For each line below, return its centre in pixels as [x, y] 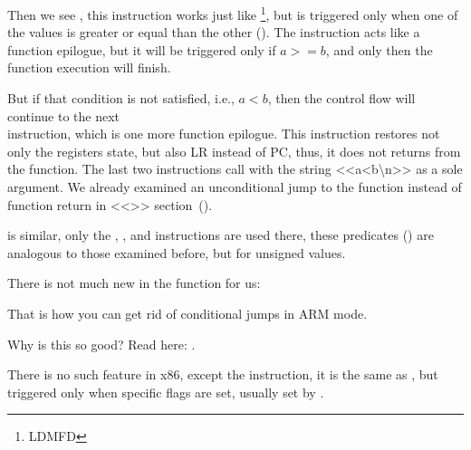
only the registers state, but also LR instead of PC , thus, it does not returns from [234, 151]
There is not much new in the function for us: [134, 283]
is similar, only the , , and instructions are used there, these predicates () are [221, 235]
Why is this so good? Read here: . [101, 344]
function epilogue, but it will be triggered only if [142, 49]
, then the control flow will [341, 98]
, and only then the [379, 49]
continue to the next [64, 115]
